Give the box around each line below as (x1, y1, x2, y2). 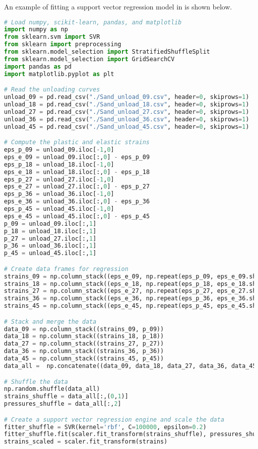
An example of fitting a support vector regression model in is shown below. (4, 1, 232, 11)
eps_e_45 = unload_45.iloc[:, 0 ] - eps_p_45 (4, 212, 150, 220)
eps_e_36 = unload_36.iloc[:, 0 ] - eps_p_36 (4, 198, 150, 205)
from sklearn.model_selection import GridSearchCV (4, 55, 175, 63)
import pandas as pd (4, 63, 72, 70)
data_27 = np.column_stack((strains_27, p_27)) (4, 340, 164, 348)
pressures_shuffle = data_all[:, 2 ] (4, 400, 122, 408)
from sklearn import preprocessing (4, 41, 122, 48)
